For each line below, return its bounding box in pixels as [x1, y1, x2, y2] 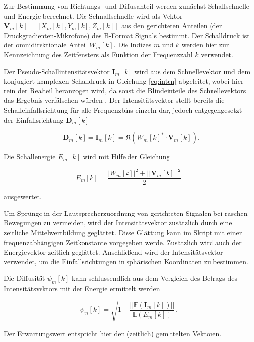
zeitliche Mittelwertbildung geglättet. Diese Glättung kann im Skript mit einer [4, 227, 242, 238]
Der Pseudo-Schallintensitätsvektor [4, 66, 110, 76]
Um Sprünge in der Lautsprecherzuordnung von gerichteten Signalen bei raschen [4, 208, 248, 218]
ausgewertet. [4, 191, 42, 202]
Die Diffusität [4, 273, 45, 283]
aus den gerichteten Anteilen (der [121, 20, 222, 31]
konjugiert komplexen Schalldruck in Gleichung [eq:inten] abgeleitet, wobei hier [4, 76, 244, 86]
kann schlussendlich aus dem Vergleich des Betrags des [72, 273, 237, 283]
